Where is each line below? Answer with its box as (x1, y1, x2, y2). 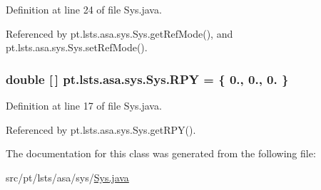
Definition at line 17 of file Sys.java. (6, 98, 162, 112)
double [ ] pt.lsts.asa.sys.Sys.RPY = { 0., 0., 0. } (6, 70, 289, 88)
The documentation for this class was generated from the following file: (6, 146, 316, 161)
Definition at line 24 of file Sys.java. (6, 2, 162, 16)
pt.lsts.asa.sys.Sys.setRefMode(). (6, 40, 148, 55)
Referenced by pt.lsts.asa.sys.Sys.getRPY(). (6, 122, 196, 137)
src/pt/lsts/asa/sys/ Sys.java (6, 169, 129, 184)
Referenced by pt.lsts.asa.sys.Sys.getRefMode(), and (6, 26, 233, 41)
